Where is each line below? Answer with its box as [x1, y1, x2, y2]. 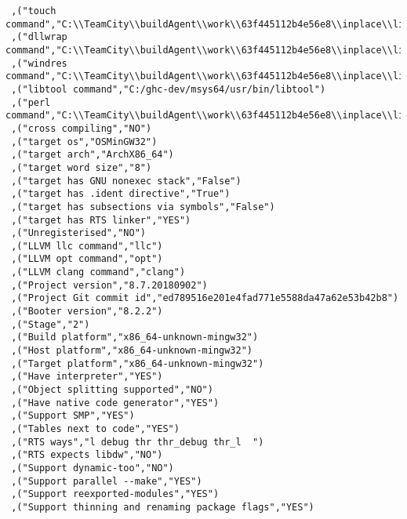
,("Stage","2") [11, 318, 90, 330]
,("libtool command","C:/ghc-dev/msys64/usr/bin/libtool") [11, 83, 326, 95]
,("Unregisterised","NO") [11, 227, 146, 239]
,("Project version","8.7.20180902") [11, 279, 208, 291]
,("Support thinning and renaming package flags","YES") [11, 501, 314, 513]
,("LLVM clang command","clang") [11, 267, 186, 278]
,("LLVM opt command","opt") [11, 253, 163, 265]
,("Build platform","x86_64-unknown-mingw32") [11, 332, 259, 343]
